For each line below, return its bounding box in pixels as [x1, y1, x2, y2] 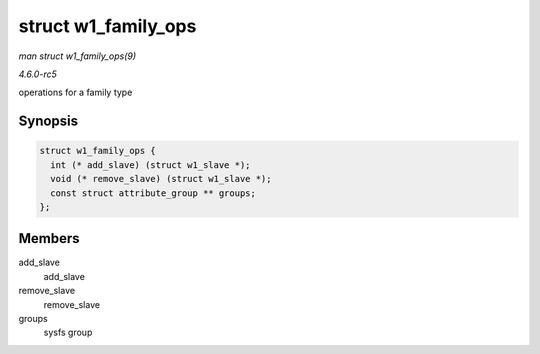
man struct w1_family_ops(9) [18, 50, 137, 62]
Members [18, 230, 80, 247]
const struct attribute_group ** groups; [50, 187, 257, 199]
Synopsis [18, 113, 79, 130]
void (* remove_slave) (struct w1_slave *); [50, 173, 272, 185]
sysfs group [43, 326, 93, 339]
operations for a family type [18, 86, 133, 99]
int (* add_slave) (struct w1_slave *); [50, 159, 251, 170]
